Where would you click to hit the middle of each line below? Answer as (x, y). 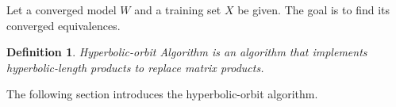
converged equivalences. (63, 25)
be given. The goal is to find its (314, 10)
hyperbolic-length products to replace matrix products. (135, 67)
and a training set (178, 10)
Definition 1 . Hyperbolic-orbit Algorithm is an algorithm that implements (187, 52)
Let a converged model (62, 10)
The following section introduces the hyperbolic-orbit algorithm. (162, 94)
